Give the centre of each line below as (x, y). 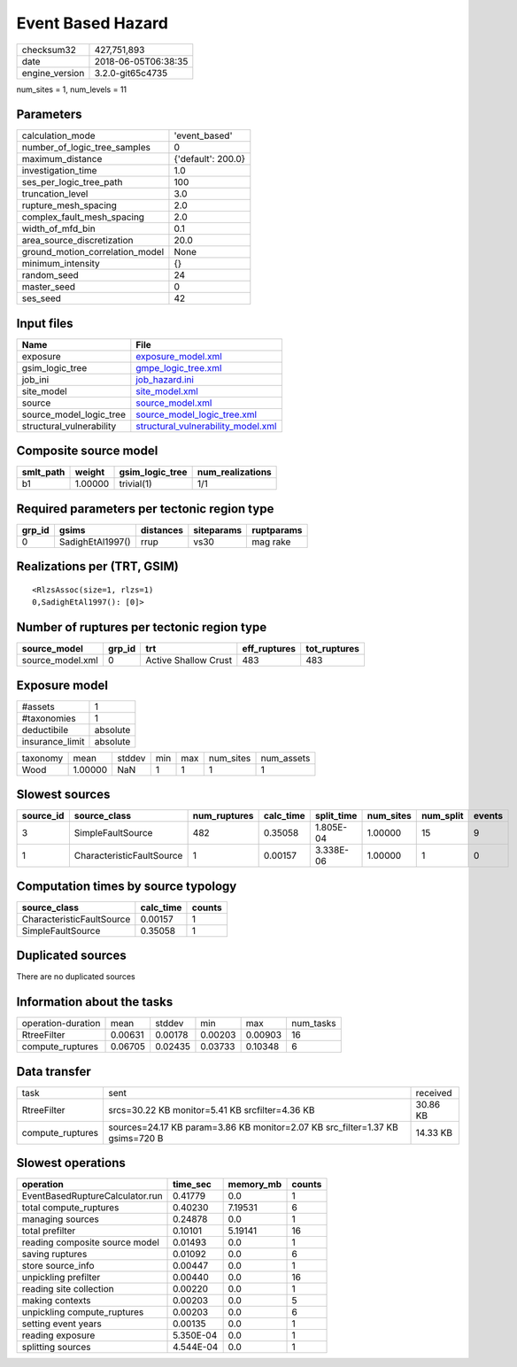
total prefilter (49, 1231)
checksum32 (49, 50)
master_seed (48, 287)
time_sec (192, 1185)
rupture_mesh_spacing (69, 205)
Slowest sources (63, 795)
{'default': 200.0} (210, 159)
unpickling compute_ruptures (83, 1312)
